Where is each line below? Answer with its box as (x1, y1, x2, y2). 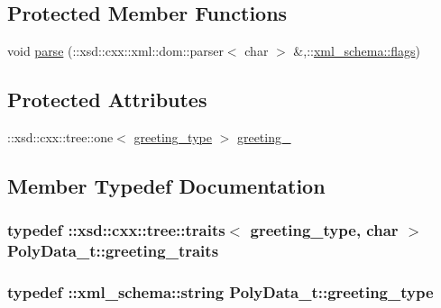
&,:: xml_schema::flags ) (293, 41, 420, 60)
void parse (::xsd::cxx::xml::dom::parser (7, 41, 224, 60)
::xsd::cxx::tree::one (7, 128, 114, 146)
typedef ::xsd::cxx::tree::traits (7, 219, 225, 241)
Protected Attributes (7, 86, 207, 113)
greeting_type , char (250, 219, 399, 241)
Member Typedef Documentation (7, 171, 326, 199)
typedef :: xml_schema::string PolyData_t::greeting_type (7, 281, 434, 303)
